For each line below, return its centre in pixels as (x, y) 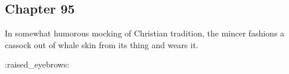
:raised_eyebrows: (37, 64)
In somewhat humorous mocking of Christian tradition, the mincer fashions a (145, 33)
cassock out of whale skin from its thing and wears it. (102, 44)
